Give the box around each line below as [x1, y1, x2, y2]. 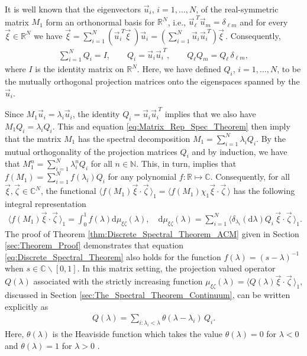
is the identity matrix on [35, 63, 124, 75]
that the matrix [5, 132, 62, 144]
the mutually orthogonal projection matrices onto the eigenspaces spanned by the [5, 75, 300, 88]
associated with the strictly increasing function [33, 275, 203, 287]
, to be [277, 63, 301, 75]
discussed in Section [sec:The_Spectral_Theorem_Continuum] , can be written [5, 288, 290, 300]
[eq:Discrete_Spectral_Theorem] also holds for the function [5, 250, 221, 263]
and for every [240, 15, 288, 28]
